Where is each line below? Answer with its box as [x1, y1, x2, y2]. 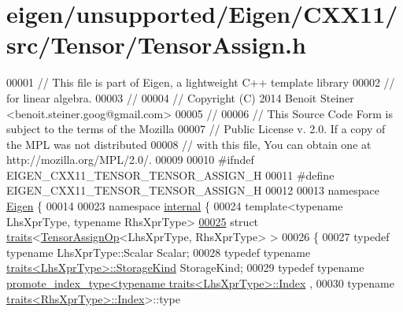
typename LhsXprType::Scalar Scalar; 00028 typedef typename [6, 243, 311, 260]
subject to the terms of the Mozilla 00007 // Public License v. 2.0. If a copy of [6, 121, 386, 137]
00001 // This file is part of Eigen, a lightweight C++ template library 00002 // [6, 74, 395, 91]
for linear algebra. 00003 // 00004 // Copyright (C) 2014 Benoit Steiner [6, 89, 354, 106]
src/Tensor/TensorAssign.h [6, 28, 306, 61]
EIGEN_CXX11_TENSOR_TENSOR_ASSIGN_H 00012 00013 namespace [6, 182, 379, 199]
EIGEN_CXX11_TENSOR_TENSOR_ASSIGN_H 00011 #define [6, 166, 335, 183]
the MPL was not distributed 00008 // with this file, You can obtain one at [6, 136, 372, 152]
